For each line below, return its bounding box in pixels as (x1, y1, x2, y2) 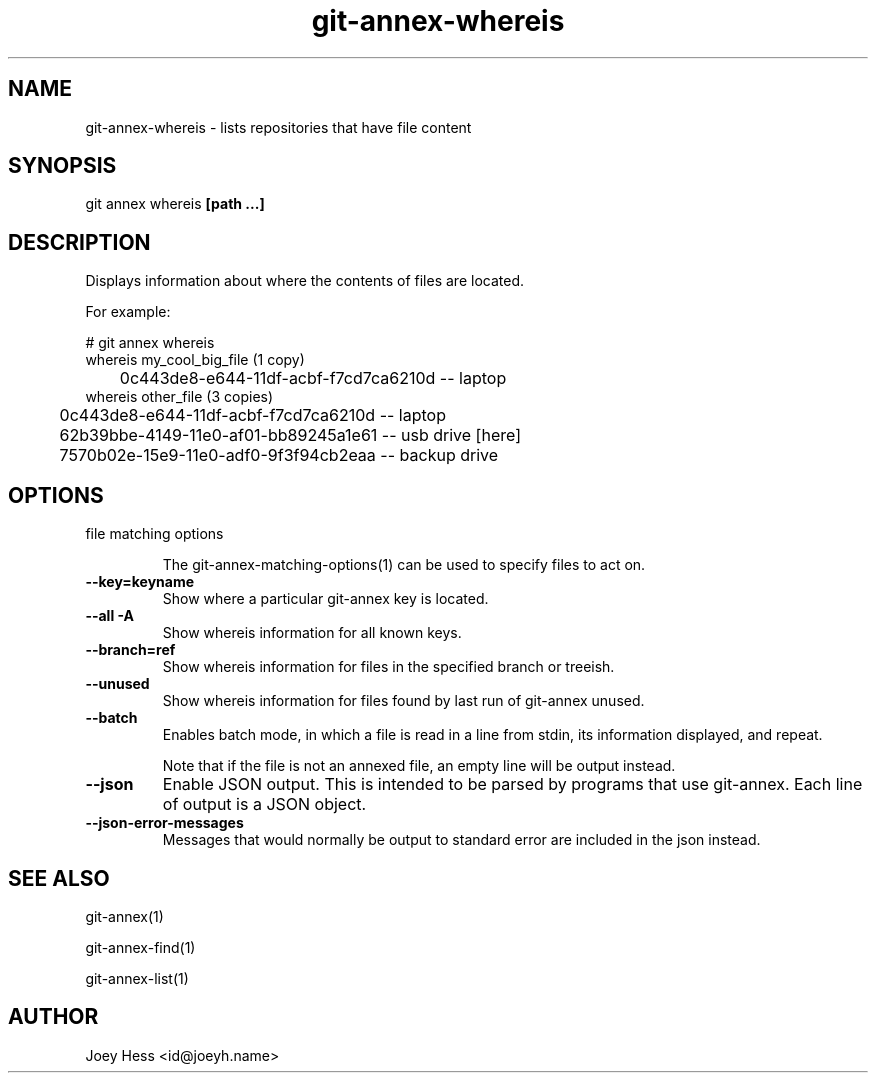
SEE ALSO (8, 865, 110, 891)
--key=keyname (85, 573, 195, 591)
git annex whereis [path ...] (85, 195, 265, 213)
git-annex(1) (85, 907, 164, 925)
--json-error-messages (85, 814, 244, 832)
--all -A (85, 607, 135, 625)
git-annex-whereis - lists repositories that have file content (85, 118, 472, 136)
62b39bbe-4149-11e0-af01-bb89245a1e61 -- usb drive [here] (59, 425, 521, 446)
